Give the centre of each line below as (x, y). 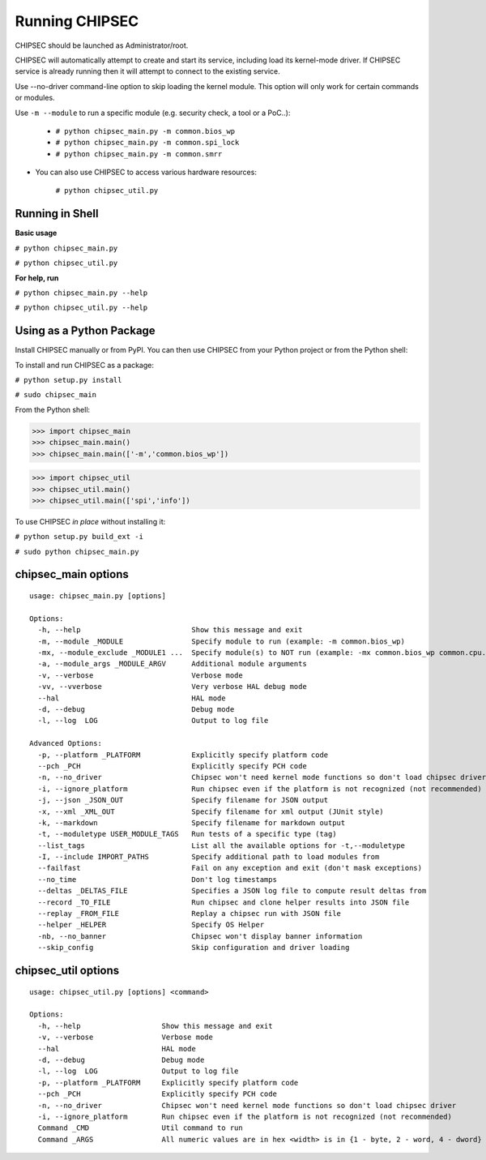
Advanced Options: (66, 743)
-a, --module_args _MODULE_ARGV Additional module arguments (172, 664)
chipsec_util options (67, 970)
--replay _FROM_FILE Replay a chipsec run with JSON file (190, 914)
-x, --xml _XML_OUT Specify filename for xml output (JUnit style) (211, 811)
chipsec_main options (72, 574)
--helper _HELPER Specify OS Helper (151, 925)
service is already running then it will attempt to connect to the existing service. (148, 71)
